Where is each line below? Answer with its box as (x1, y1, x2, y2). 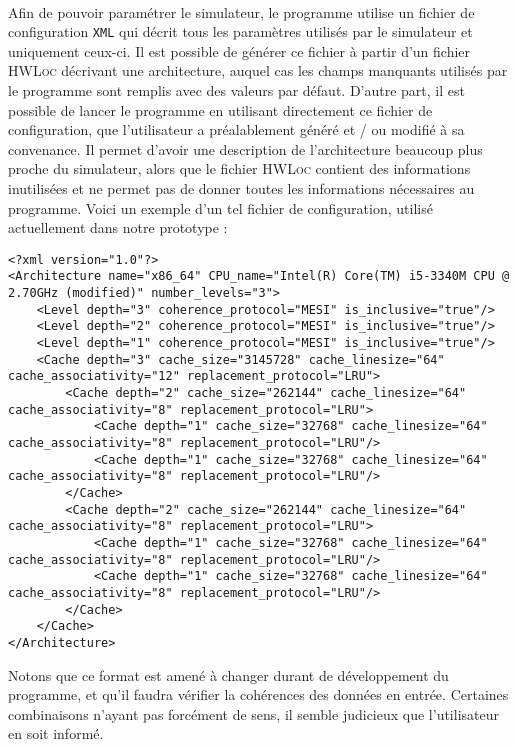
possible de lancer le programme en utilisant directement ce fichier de (8, 99, 433, 120)
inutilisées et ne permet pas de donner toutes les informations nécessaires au (8, 178, 475, 198)
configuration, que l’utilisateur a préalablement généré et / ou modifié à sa (8, 119, 465, 140)
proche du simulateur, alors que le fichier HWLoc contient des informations (8, 158, 471, 179)
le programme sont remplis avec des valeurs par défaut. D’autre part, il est (8, 80, 465, 101)
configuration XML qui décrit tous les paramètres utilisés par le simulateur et (8, 21, 473, 42)
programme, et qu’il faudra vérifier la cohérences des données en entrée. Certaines (8, 684, 509, 705)
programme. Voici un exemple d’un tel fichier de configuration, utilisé (8, 197, 433, 218)
